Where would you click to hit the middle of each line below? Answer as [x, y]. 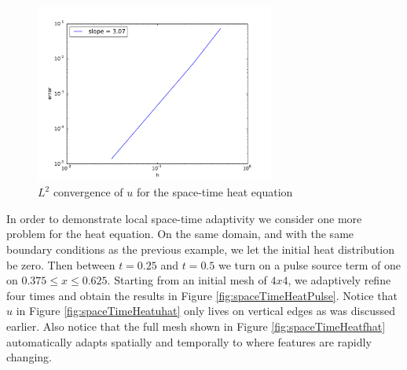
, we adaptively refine [339, 280]
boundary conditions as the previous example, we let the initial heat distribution [200, 249]
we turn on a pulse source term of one [309, 264]
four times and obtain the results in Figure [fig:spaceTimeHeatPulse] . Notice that [202, 295]
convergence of [88, 192]
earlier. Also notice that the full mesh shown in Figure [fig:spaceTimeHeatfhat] [196, 326]
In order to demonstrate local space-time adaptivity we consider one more [184, 218]
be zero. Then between [61, 264]
